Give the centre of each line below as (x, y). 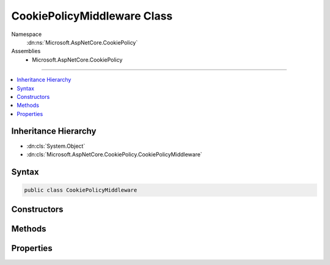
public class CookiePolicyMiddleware (81, 190)
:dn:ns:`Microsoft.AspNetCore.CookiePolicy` (82, 42)
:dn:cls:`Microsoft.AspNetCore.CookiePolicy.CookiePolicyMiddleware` (115, 154)
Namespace (27, 34)
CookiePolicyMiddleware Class (92, 16)
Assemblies (26, 51)
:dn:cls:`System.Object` (56, 146)
